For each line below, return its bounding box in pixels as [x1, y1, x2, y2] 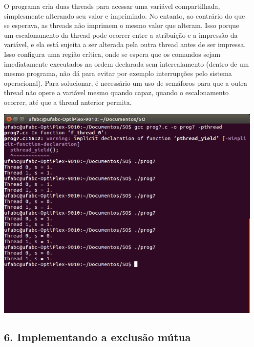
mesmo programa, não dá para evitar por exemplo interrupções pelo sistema [4, 68, 232, 78]
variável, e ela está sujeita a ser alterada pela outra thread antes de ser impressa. [4, 39, 246, 50]
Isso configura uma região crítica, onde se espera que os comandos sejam [4, 49, 221, 59]
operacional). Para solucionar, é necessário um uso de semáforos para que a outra [4, 77, 247, 88]
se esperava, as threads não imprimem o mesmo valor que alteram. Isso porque [4, 20, 239, 30]
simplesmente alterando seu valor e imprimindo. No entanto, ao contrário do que [4, 10, 245, 21]
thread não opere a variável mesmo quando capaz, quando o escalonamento [4, 87, 229, 98]
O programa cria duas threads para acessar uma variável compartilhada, [4, 1, 220, 11]
